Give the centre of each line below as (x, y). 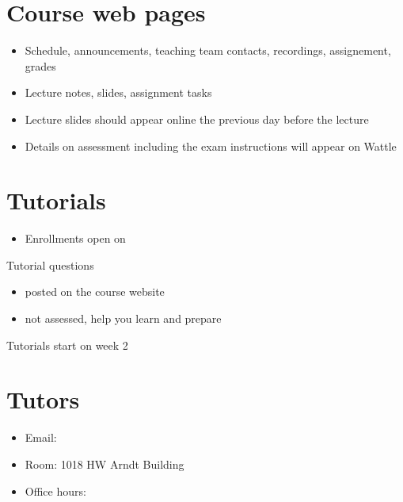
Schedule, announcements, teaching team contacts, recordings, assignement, (208, 50)
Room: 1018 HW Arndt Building (105, 464)
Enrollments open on (75, 238)
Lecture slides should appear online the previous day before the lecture (197, 119)
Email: (41, 437)
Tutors (43, 399)
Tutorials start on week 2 (67, 345)
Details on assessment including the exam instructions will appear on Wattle (211, 146)
